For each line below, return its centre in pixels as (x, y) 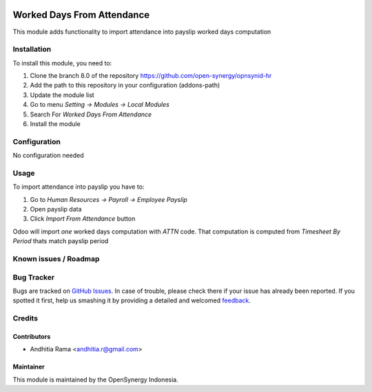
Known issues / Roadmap (56, 259)
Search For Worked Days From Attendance (91, 114)
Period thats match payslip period (61, 241)
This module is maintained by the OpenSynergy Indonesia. (95, 380)
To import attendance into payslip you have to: (79, 187)
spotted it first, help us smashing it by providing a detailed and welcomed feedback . (132, 300)
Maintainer (29, 367)
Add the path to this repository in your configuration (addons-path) (125, 85)
